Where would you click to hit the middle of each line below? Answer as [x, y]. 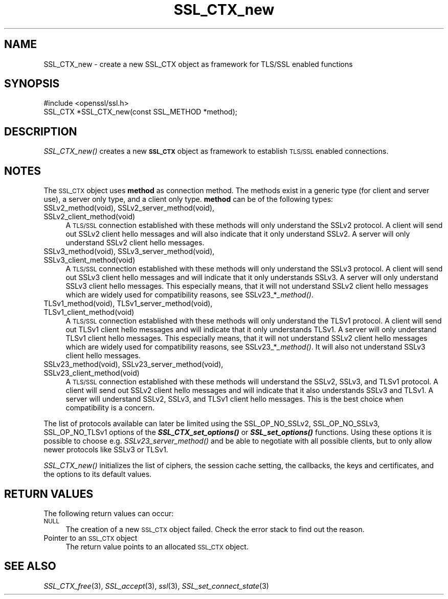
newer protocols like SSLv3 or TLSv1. [106, 450]
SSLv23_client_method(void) [92, 373]
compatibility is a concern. [110, 408]
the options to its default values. [98, 474]
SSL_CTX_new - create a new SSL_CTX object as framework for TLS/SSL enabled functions [198, 64]
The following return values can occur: [109, 513]
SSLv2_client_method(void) [89, 217]
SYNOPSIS [32, 84]
